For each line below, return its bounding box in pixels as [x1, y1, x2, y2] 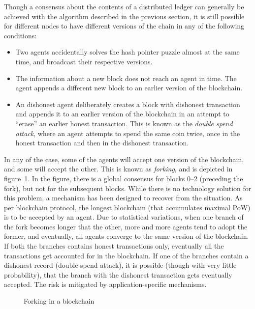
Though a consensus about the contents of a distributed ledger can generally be [4, 1, 244, 11]
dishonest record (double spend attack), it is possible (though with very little [4, 260, 237, 270]
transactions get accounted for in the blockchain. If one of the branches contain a [4, 250, 249, 260]
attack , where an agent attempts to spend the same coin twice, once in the [15, 128, 240, 138]
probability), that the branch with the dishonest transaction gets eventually [4, 269, 232, 280]
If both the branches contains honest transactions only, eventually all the [4, 241, 224, 251]
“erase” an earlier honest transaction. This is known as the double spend [15, 118, 233, 128]
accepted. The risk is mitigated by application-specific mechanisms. [4, 279, 207, 289]
